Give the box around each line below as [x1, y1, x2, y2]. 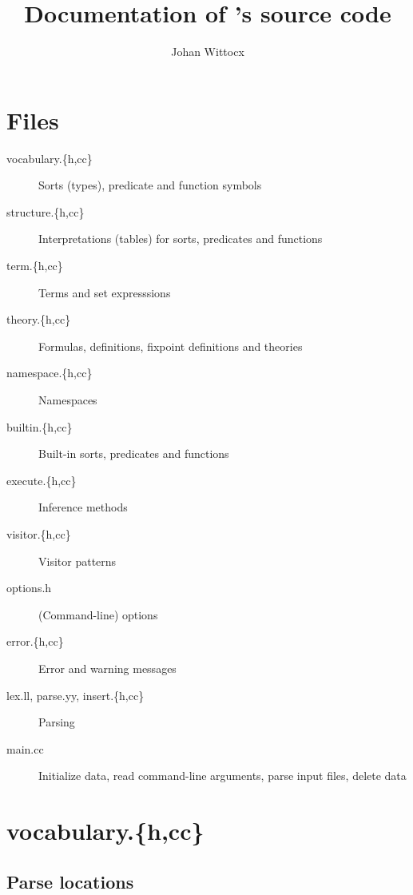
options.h [6, 579, 52, 596]
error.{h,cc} [6, 633, 64, 650]
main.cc [6, 740, 44, 757]
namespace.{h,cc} [6, 364, 93, 381]
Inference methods [38, 499, 128, 515]
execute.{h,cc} [6, 471, 77, 488]
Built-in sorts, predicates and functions [38, 445, 229, 462]
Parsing [38, 714, 75, 730]
